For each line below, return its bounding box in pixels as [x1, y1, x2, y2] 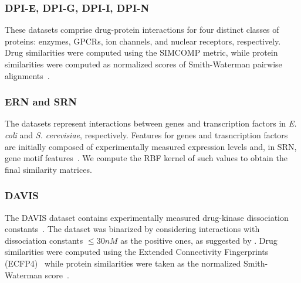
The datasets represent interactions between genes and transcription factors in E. [5, 117, 297, 129]
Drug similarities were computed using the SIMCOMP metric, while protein [5, 46, 278, 59]
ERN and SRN [5, 94, 77, 109]
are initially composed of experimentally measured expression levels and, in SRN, [5, 140, 297, 152]
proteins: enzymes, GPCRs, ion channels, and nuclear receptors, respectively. [5, 35, 281, 47]
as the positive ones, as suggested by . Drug [120, 234, 278, 246]
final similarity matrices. [5, 163, 92, 175]
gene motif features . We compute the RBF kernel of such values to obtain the [5, 152, 288, 164]
